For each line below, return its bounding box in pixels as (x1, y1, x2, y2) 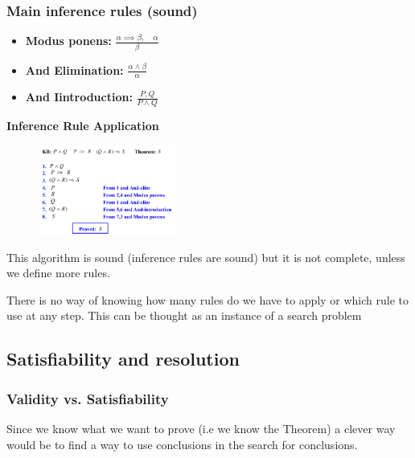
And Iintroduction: (25, 88, 133, 105)
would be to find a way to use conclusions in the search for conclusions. (6, 436, 358, 452)
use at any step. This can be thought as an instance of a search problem (6, 307, 362, 324)
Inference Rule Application (6, 117, 159, 134)
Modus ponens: (25, 32, 112, 49)
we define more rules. (6, 264, 110, 281)
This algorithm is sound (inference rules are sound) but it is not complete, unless (6, 248, 405, 265)
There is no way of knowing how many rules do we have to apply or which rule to (6, 291, 409, 308)
